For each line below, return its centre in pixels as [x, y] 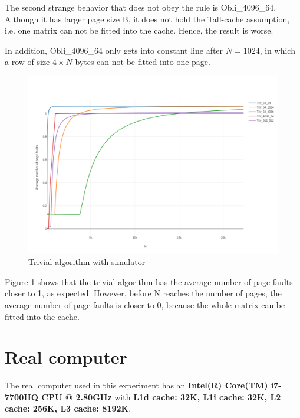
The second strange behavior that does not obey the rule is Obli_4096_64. [141, 7]
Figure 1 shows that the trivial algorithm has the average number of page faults [149, 281]
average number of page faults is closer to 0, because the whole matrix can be [145, 304]
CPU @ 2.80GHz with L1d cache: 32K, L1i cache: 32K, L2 [161, 396]
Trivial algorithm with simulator [87, 262]
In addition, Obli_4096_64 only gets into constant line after [114, 50]
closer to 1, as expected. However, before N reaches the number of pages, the [143, 293]
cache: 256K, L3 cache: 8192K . [68, 408]
